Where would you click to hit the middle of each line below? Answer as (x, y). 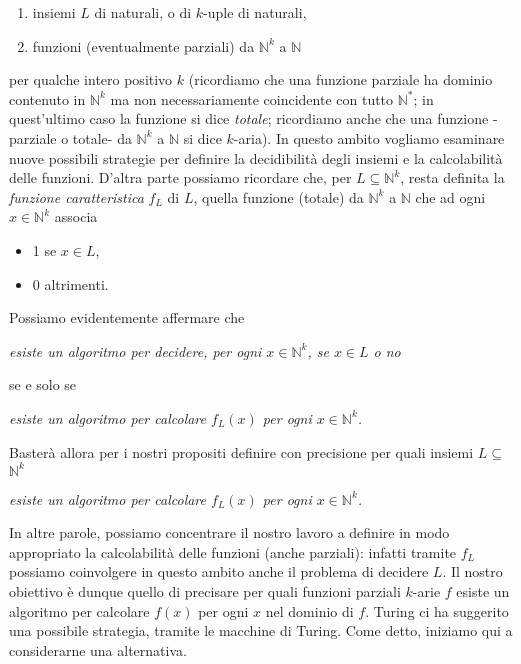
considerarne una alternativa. (98, 649)
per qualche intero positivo (91, 79)
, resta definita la (452, 177)
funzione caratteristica (76, 196)
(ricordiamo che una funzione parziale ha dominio (340, 79)
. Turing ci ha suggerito (437, 610)
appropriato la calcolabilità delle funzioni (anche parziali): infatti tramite (233, 551)
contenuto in (47, 98)
